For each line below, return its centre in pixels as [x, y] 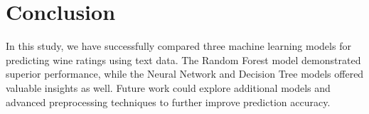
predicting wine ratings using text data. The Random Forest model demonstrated [183, 59]
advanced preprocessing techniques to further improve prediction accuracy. [168, 102]
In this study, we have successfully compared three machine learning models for [178, 46]
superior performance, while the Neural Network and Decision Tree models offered [185, 74]
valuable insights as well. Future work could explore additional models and [168, 87]
